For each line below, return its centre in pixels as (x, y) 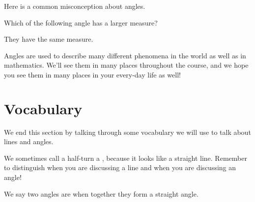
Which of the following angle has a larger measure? (81, 22)
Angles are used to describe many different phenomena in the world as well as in (125, 55)
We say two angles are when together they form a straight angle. (101, 193)
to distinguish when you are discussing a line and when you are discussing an (120, 167)
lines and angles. (29, 141)
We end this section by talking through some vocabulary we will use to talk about (127, 132)
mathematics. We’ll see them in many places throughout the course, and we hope (126, 65)
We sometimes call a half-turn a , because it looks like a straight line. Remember (126, 158)
